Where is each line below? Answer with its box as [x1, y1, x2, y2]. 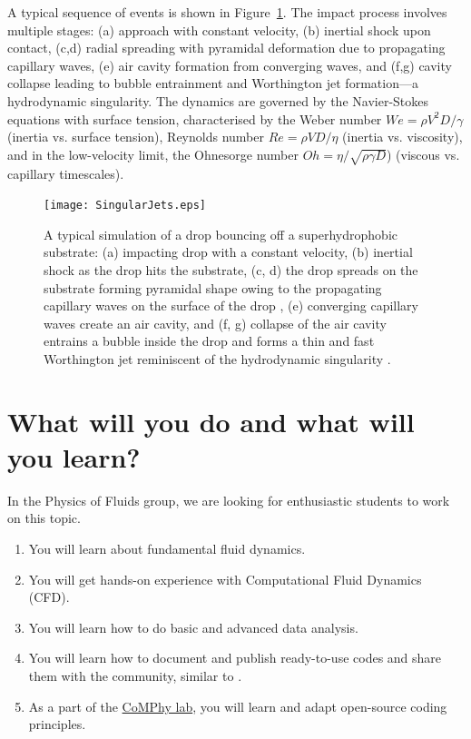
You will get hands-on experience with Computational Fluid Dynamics [28, 569, 422, 588]
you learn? [7, 438, 141, 475]
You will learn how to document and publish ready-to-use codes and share [28, 648, 442, 667]
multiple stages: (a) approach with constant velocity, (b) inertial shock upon [7, 20, 431, 39]
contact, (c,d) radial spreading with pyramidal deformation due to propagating [7, 38, 446, 57]
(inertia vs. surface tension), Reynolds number [7, 127, 264, 146]
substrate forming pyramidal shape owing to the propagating [44, 278, 382, 297]
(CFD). [28, 587, 70, 606]
